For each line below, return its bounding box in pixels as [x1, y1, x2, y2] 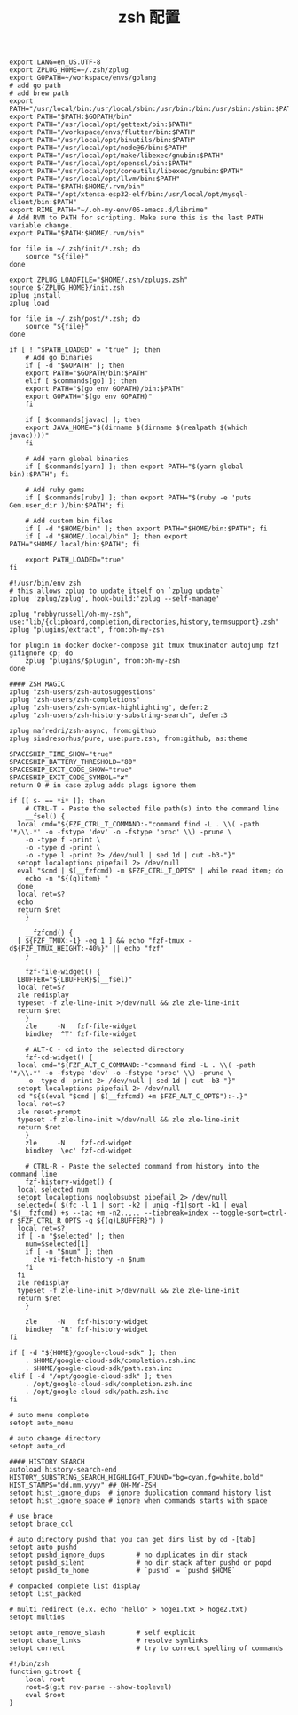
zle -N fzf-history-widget [25, 1318, 149, 1327]
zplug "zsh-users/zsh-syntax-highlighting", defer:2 [9, 703, 208, 713]
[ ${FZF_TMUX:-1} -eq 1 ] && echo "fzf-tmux [17, 937, 184, 945]
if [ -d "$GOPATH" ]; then [25, 361, 125, 371]
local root [25, 1675, 66, 1684]
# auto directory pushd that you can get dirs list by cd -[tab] [9, 1536, 255, 1544]
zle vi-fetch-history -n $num [32, 1256, 145, 1264]
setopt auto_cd [9, 1442, 66, 1451]
